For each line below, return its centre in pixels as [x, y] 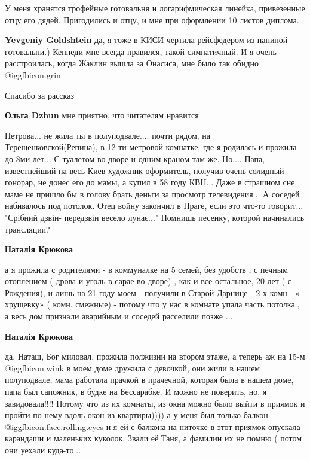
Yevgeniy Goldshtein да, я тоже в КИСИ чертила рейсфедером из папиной [146, 40]
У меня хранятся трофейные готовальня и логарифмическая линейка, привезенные [155, 8]
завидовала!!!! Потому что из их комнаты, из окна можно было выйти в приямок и [155, 403]
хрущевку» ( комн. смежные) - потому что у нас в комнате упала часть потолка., [152, 304]
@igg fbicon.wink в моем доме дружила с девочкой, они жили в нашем [133, 368]
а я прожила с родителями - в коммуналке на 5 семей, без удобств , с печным [147, 269]
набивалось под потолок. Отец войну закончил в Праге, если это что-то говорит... [154, 205]
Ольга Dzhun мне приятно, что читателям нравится [102, 115]
